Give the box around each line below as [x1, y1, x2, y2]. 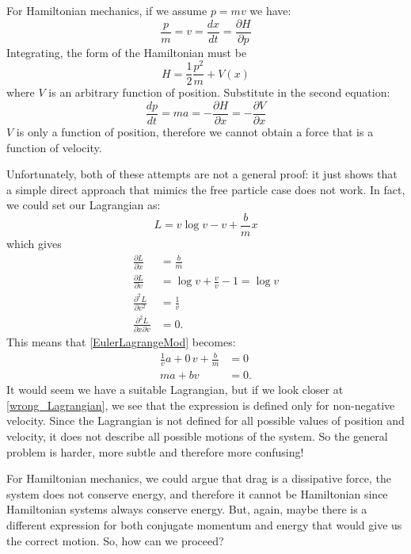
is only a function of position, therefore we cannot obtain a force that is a [16, 124, 374, 140]
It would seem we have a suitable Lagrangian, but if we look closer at [6, 381, 344, 398]
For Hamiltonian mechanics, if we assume [6, 2, 207, 18]
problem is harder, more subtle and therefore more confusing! [6, 443, 304, 460]
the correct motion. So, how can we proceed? [6, 532, 224, 548]
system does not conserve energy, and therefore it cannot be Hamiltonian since [6, 485, 388, 502]
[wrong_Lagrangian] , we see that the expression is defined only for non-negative [6, 396, 395, 413]
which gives [6, 235, 62, 252]
